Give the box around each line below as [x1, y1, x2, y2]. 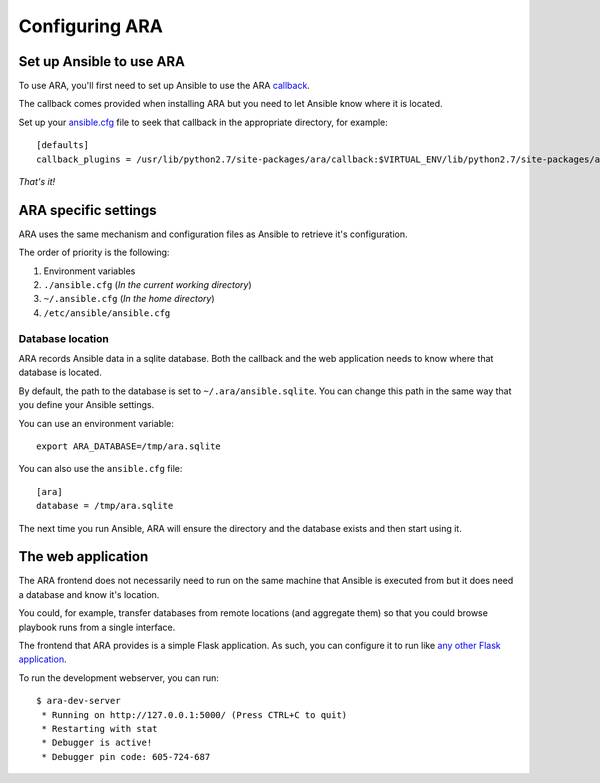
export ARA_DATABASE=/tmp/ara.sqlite [36, 440, 222, 452]
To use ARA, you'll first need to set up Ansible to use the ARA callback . [18, 80, 310, 92]
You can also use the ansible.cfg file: [18, 463, 183, 475]
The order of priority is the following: [18, 246, 170, 259]
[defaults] [36, 140, 90, 151]
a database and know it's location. [18, 588, 160, 600]
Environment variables [43, 265, 136, 277]
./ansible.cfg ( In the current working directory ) [43, 279, 252, 291]
